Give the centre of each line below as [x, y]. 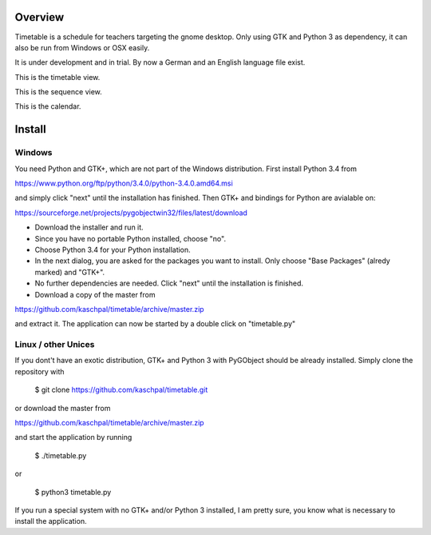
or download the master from [63, 408]
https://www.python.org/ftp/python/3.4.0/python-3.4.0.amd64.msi [124, 183]
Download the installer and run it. [89, 227]
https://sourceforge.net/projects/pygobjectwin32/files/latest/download [131, 213]
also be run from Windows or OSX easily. [82, 47]
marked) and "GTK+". [70, 272]
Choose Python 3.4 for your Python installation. [113, 250]
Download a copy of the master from [95, 294]
